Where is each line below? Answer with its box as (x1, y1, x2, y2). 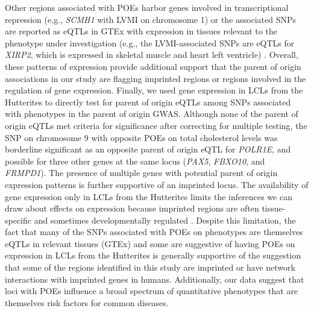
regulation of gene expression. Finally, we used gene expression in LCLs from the (5, 84, 303, 96)
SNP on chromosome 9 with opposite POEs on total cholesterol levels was (5, 131, 278, 143)
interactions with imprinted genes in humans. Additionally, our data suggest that (5, 272, 304, 285)
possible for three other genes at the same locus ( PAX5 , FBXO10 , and (5, 154, 265, 167)
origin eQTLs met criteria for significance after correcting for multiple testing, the (5, 119, 307, 131)
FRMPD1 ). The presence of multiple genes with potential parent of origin (5, 166, 278, 179)
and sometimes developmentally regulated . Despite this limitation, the (34, 213, 296, 226)
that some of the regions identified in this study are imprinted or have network (5, 261, 295, 274)
